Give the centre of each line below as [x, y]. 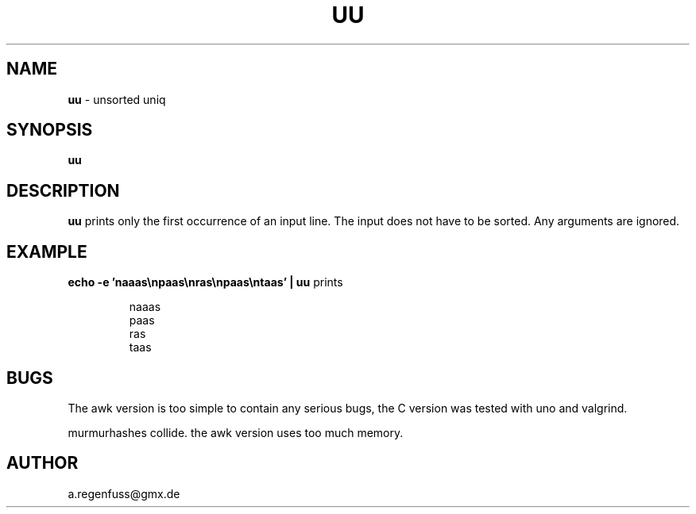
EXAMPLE [47, 251]
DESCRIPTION [63, 190]
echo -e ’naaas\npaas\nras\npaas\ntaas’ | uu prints [205, 282]
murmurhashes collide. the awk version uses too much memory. [236, 432]
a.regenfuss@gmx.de [124, 493]
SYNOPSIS [50, 130]
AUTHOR [43, 463]
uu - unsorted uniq [117, 99]
